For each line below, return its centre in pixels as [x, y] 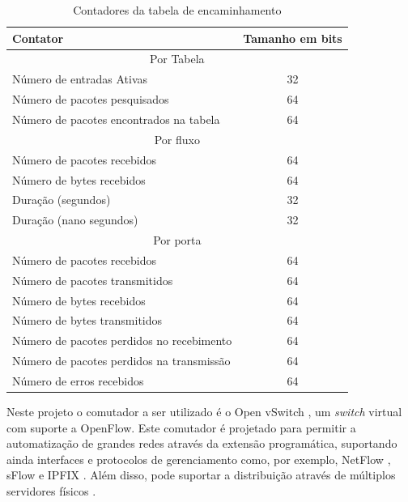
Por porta [177, 240]
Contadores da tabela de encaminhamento [177, 10]
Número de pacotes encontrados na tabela [116, 119]
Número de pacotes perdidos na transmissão [121, 361]
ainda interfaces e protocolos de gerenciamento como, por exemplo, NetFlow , [199, 459]
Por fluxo [177, 139]
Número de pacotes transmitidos [93, 280]
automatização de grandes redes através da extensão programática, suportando [202, 443]
